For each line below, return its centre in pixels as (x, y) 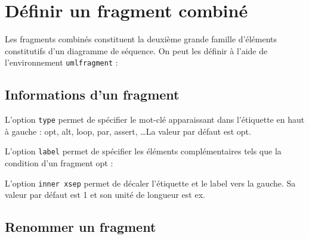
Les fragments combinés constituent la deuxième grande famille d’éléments (141, 39)
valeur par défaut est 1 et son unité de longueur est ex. (105, 195)
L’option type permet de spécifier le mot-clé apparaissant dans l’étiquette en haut (155, 119)
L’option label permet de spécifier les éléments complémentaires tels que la (143, 151)
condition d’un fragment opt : (59, 163)
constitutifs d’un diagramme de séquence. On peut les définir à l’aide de (136, 50)
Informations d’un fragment (92, 94)
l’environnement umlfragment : (61, 62)
